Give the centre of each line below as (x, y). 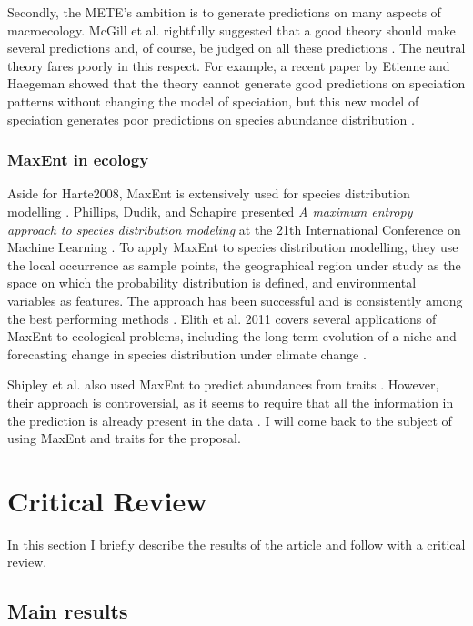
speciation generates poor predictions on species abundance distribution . (211, 119)
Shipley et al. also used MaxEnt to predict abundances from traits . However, (223, 384)
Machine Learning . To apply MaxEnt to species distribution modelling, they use (233, 247)
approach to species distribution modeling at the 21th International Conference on (234, 229)
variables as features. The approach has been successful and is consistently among (235, 300)
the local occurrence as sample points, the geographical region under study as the (234, 264)
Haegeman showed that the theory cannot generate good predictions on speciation (236, 83)
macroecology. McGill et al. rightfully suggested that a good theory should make (231, 30)
